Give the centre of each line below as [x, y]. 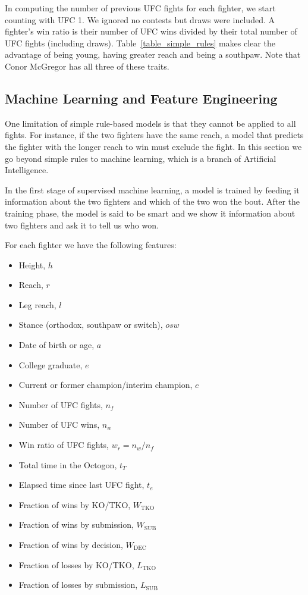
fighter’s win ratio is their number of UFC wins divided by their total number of [151, 31]
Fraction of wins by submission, [76, 524]
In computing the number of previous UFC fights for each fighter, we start [140, 8]
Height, [32, 264]
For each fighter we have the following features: [91, 245]
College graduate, [51, 364]
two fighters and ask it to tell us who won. [82, 225]
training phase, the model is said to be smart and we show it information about [150, 213]
